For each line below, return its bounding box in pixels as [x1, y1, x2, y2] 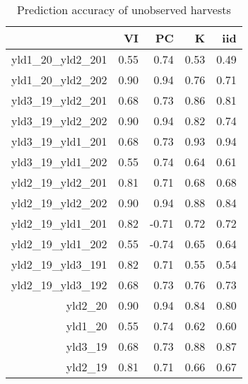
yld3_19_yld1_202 [11, 153, 107, 170]
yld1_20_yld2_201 [11, 51, 107, 67]
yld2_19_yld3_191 [11, 256, 107, 272]
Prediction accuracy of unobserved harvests [16, 1, 231, 18]
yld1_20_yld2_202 [11, 71, 107, 88]
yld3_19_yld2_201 [11, 92, 107, 108]
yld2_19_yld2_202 [11, 194, 107, 211]
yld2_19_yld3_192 [11, 277, 107, 293]
